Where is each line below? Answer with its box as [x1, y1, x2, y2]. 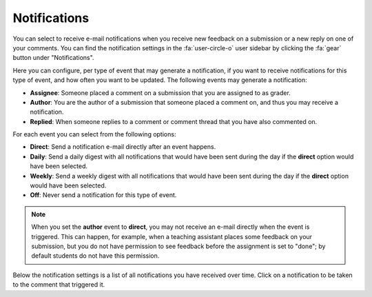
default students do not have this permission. [31, 252, 160, 260]
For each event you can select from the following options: [12, 130, 176, 139]
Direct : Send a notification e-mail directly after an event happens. [30, 143, 216, 151]
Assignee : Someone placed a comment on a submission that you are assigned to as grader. [30, 88, 291, 96]
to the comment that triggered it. [12, 280, 105, 289]
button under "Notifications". [12, 54, 94, 62]
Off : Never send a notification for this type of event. [30, 191, 177, 199]
